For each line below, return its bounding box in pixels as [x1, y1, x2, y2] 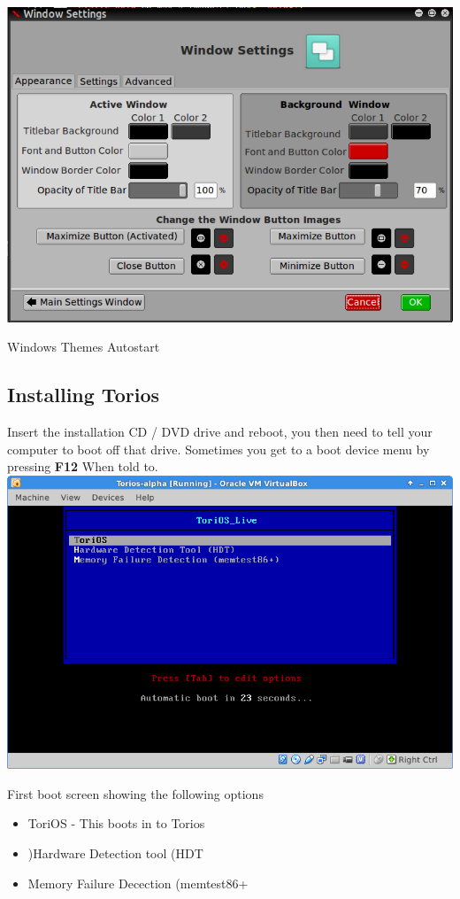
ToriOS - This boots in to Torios [27, 814, 205, 833]
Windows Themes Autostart [7, 337, 160, 356]
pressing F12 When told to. [7, 457, 158, 476]
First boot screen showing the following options [7, 784, 264, 802]
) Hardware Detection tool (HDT [27, 844, 203, 863]
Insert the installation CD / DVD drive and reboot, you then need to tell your [7, 422, 433, 440]
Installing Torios [7, 381, 159, 408]
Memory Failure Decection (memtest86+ [27, 873, 249, 892]
